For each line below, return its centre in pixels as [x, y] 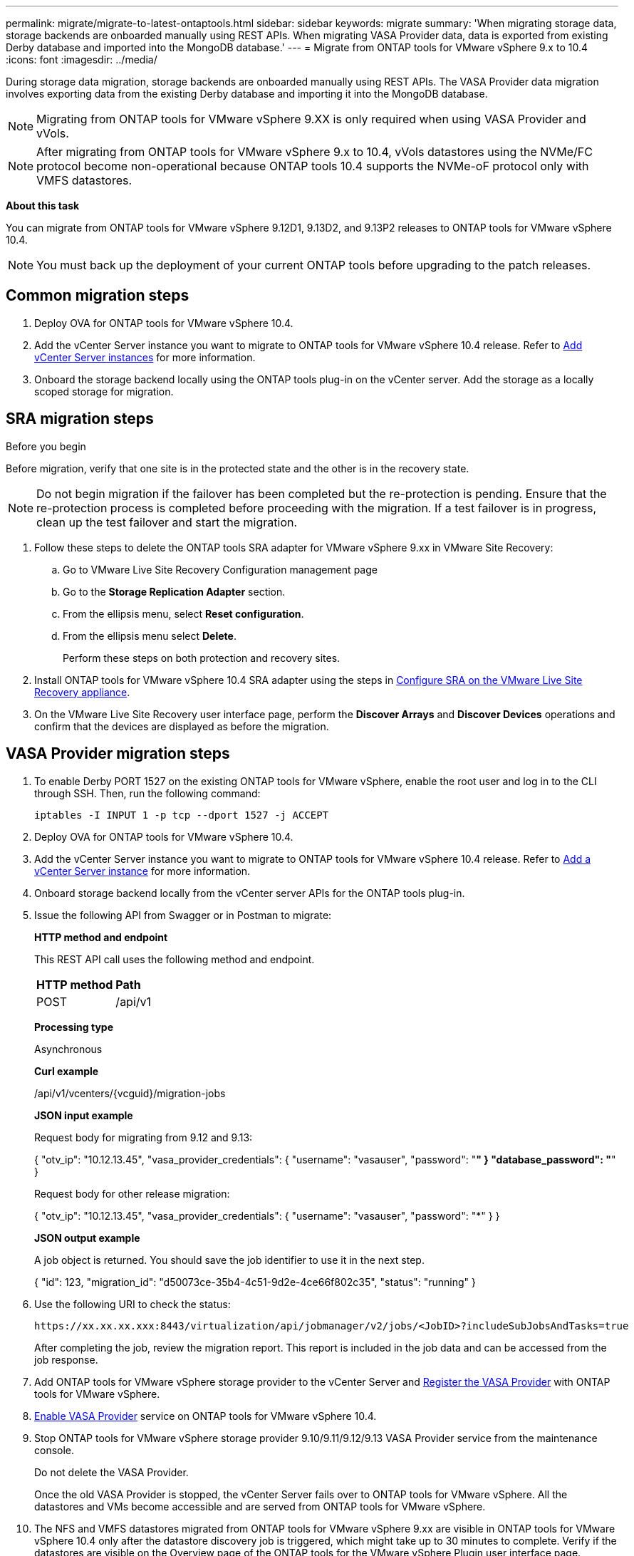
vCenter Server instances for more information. [145, 357]
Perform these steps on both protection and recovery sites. [202, 658]
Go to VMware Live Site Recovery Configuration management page [220, 569]
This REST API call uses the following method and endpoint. [175, 959]
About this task [43, 206]
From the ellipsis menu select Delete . [150, 636]
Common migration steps [98, 296]
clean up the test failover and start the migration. [167, 522]
